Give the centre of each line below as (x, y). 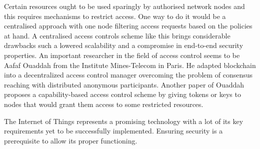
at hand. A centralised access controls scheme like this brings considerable (117, 35)
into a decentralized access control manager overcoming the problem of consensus (128, 75)
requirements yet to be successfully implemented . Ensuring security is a (113, 131)
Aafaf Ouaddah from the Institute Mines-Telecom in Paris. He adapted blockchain (130, 65)
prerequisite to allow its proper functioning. (71, 140)
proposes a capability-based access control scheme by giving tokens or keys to (122, 94)
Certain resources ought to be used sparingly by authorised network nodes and (124, 6)
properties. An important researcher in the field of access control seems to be (122, 55)
